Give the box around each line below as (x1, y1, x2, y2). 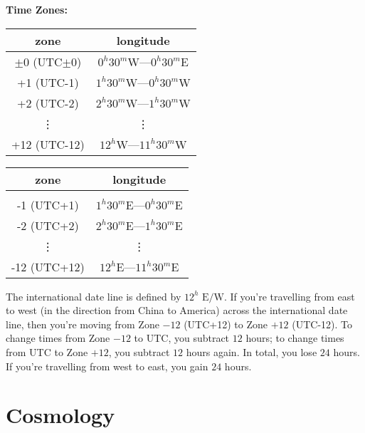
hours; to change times (245, 330, 344, 345)
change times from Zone (6, 330, 110, 345)
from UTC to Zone (6, 344, 88, 359)
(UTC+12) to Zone (184, 316, 268, 331)
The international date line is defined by (6, 288, 181, 303)
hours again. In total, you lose (186, 344, 317, 359)
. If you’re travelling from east (224, 288, 355, 303)
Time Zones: (6, 2, 68, 16)
